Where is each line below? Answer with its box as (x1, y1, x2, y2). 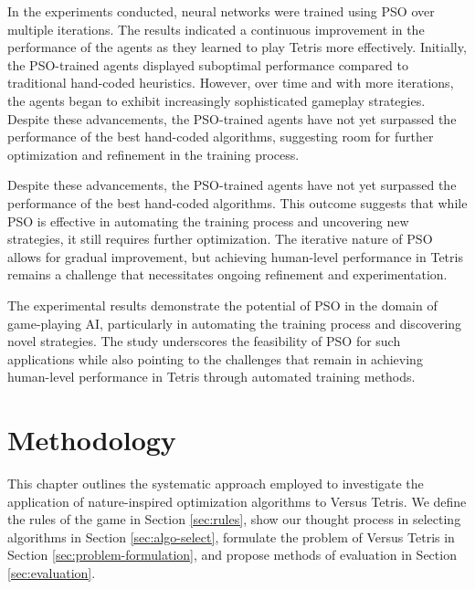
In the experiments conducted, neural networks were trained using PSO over (7, 2, 435, 20)
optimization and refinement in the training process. (7, 144, 300, 163)
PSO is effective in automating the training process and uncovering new (7, 211, 409, 230)
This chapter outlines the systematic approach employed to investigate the (7, 474, 424, 492)
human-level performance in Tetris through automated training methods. (7, 367, 416, 386)
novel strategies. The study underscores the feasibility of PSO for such (7, 331, 401, 351)
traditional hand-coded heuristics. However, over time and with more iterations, (7, 73, 454, 92)
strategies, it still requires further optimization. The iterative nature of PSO (7, 229, 433, 248)
